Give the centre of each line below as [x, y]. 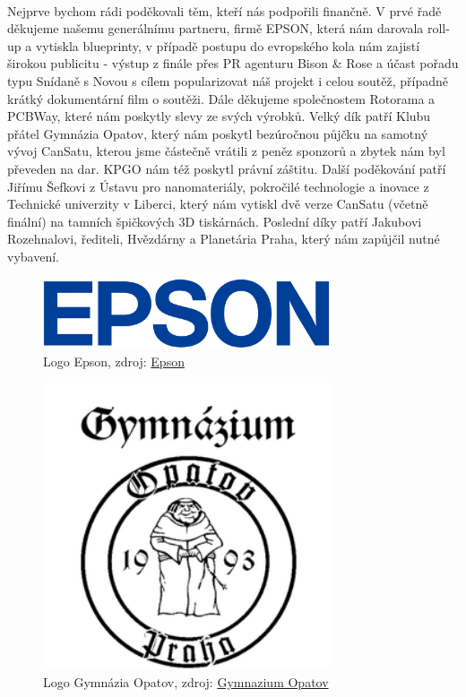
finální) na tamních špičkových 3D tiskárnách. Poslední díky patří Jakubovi [215, 221]
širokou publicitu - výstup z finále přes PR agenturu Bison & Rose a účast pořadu [233, 63]
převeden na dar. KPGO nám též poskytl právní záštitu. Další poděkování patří [227, 168]
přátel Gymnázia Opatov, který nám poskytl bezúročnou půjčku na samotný [218, 133]
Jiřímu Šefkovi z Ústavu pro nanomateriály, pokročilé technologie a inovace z [218, 186]
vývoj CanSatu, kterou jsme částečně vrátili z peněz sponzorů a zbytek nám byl [226, 151]
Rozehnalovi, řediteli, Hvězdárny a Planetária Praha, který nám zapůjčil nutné [224, 239]
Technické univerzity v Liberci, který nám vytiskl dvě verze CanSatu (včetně [218, 204]
